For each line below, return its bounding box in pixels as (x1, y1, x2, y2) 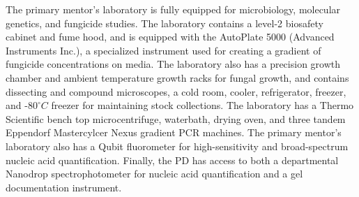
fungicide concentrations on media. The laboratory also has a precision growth (6, 57, 341, 71)
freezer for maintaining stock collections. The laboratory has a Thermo (51, 98, 354, 112)
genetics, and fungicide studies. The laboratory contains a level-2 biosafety (6, 15, 323, 30)
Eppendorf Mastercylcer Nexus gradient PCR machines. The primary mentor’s (6, 125, 342, 140)
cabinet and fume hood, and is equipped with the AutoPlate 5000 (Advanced (6, 29, 335, 44)
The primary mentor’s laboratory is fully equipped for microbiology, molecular (6, 2, 341, 16)
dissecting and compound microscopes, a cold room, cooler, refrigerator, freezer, (6, 84, 346, 98)
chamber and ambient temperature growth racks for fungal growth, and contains (6, 70, 349, 85)
